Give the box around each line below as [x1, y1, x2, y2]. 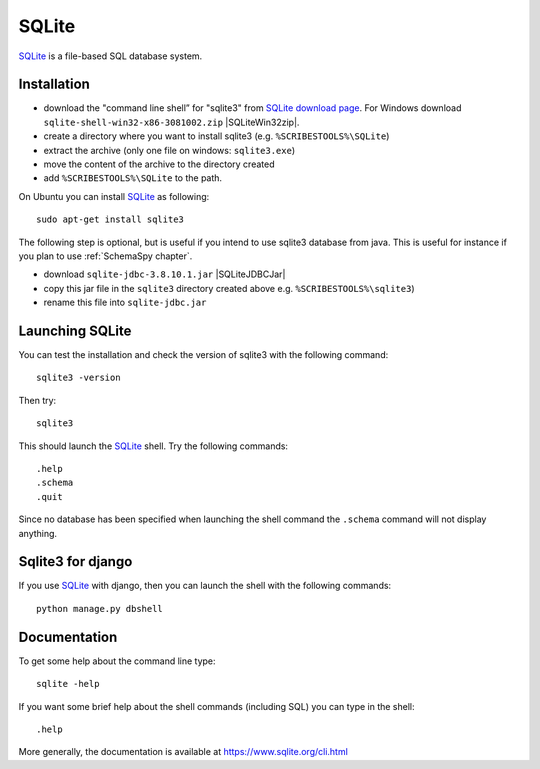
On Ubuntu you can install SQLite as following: [18, 190, 210, 202]
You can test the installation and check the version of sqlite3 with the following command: [18, 349, 389, 361]
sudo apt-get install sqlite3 [36, 214, 185, 225]
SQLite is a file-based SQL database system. [18, 50, 203, 62]
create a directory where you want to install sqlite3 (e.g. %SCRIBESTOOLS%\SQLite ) [43, 130, 390, 142]
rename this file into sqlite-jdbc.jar [43, 296, 207, 309]
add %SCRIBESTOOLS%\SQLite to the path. [43, 172, 223, 184]
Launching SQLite [18, 322, 132, 339]
